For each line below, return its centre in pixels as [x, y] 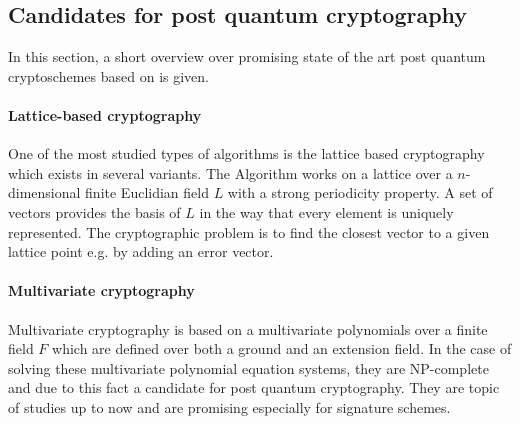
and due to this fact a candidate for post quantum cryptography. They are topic [254, 387]
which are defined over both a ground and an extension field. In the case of [282, 348]
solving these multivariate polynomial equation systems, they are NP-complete [248, 367]
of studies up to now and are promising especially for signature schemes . [229, 406]
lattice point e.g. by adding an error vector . [141, 251]
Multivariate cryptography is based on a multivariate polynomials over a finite [248, 328]
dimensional [44, 192]
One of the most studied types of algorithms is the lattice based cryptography [246, 153]
